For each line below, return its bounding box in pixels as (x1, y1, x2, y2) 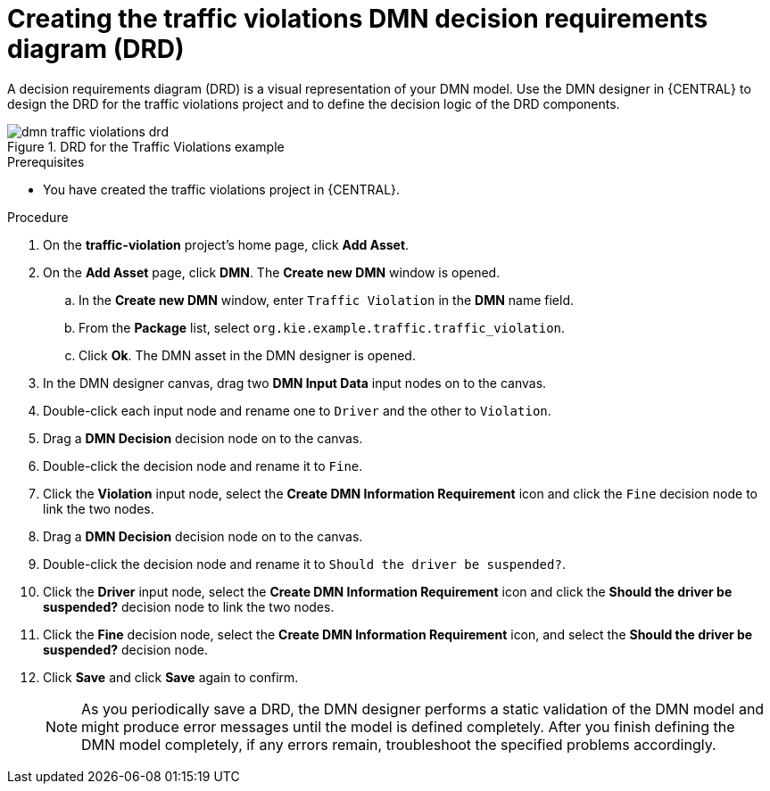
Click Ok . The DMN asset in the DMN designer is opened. (79, 347, 416, 363)
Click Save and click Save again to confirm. (43, 669, 299, 685)
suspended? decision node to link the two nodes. (43, 598, 335, 614)
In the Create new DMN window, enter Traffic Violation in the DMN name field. (79, 292, 575, 308)
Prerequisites (7, 153, 85, 169)
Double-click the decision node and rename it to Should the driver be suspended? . (43, 556, 566, 572)
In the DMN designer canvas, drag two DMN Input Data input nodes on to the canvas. (43, 375, 547, 391)
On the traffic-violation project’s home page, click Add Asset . (43, 236, 410, 252)
